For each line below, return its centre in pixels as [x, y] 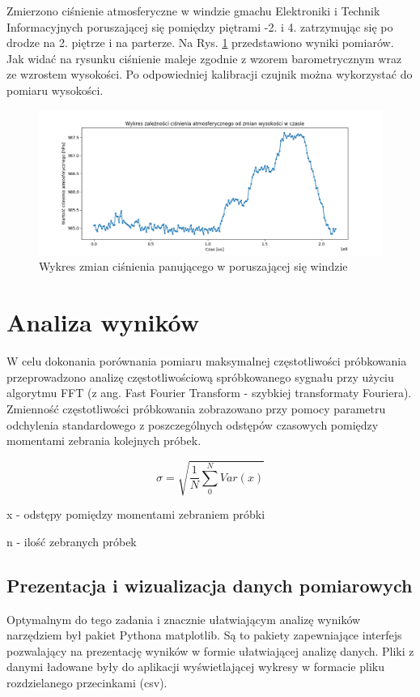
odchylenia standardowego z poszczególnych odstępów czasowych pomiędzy [193, 424]
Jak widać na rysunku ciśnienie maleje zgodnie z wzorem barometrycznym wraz [204, 58]
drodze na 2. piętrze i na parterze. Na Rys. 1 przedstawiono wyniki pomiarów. [200, 43]
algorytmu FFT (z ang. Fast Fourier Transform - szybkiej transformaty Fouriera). [209, 393]
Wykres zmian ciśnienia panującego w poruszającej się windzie [193, 266]
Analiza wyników [103, 322]
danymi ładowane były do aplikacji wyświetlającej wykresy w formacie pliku [195, 667]
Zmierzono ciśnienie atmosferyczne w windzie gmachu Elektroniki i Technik [193, 11]
